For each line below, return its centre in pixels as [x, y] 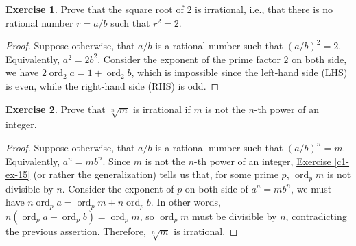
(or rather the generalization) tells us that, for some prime [156, 174]
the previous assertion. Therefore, [76, 231]
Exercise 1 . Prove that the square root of [95, 9]
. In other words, [186, 202]
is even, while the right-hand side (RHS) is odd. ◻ [112, 85]
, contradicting [316, 216]
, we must [311, 188]
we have [22, 72]
